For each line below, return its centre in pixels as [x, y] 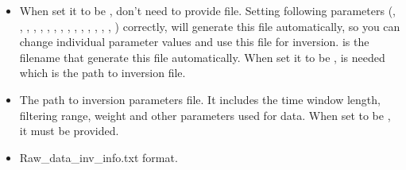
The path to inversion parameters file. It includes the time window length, [200, 99]
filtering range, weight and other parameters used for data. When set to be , [205, 115]
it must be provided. [69, 131]
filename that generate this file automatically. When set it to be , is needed [202, 57]
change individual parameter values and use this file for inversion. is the [194, 42]
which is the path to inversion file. [102, 73]
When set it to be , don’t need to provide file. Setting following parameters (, [207, 10]
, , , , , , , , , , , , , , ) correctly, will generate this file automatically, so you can [210, 26]
